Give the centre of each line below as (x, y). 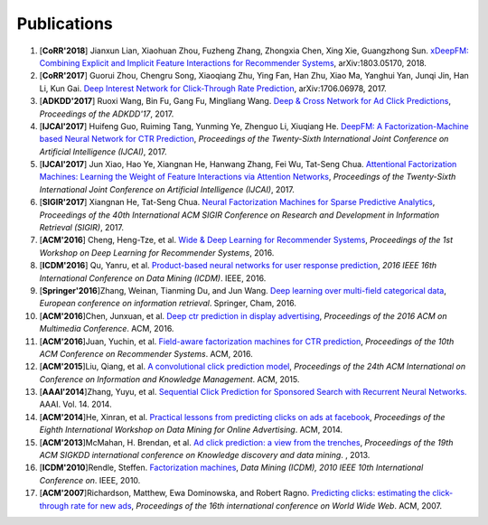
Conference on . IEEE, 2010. (90, 480)
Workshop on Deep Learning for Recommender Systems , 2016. (157, 252)
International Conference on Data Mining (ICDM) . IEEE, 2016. (153, 278)
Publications (65, 23)
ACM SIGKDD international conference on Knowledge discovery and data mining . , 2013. (205, 455)
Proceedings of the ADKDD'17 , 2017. (107, 114)
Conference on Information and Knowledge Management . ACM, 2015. (169, 379)
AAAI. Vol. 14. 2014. (75, 404)
